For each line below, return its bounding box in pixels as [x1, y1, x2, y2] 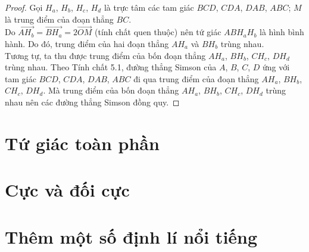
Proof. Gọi [5, 1, 43, 13]
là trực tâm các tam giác [104, 1, 194, 13]
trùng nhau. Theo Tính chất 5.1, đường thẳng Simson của [5, 61, 217, 73]
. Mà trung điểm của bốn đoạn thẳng [43, 84, 179, 97]
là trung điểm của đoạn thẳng [5, 13, 114, 25]
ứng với [262, 61, 290, 73]
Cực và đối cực [5, 178, 130, 202]
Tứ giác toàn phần [5, 130, 160, 155]
